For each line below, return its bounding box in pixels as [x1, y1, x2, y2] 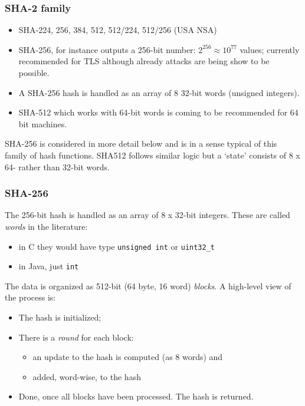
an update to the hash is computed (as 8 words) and [32, 351, 223, 363]
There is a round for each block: [18, 331, 134, 343]
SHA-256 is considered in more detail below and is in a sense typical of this [5, 137, 277, 150]
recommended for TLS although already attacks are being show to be [18, 55, 270, 67]
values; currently [240, 43, 300, 55]
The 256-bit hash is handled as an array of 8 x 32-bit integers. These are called [5, 209, 290, 221]
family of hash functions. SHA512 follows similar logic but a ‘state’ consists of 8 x [5, 148, 300, 161]
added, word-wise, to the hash [32, 370, 141, 382]
